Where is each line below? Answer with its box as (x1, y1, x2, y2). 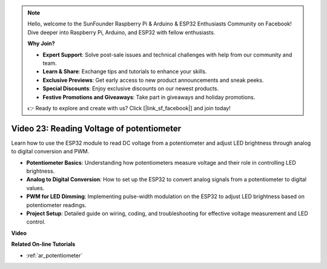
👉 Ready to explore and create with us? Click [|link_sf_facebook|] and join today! (27, 104, 231, 111)
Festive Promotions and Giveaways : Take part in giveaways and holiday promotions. (42, 93, 256, 101)
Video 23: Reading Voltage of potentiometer (11, 123, 182, 133)
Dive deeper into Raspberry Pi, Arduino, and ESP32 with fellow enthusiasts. (27, 28, 216, 36)
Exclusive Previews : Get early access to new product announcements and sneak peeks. (42, 76, 264, 84)
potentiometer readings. (26, 201, 87, 208)
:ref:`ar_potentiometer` (26, 251, 83, 259)
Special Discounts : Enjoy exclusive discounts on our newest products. (42, 85, 219, 92)
